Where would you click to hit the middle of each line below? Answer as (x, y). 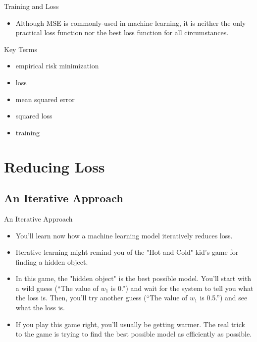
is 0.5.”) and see (224, 298)
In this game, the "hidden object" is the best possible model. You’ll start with (133, 278)
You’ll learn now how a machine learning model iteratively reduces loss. (124, 235)
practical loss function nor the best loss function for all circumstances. (122, 32)
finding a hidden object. (52, 261)
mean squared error (45, 99)
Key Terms (21, 49)
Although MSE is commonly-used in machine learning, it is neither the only (131, 23)
